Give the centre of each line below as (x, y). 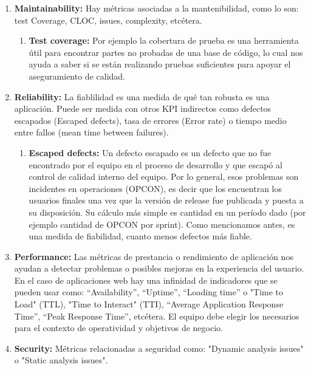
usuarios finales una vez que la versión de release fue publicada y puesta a (166, 200)
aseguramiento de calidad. (77, 76)
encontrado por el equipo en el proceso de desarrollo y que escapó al (155, 164)
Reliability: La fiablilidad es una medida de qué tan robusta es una (142, 96)
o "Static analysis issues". (61, 360)
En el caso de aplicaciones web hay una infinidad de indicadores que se (146, 280)
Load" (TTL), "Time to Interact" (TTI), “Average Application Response (149, 304)
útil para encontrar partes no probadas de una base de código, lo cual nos (166, 52)
